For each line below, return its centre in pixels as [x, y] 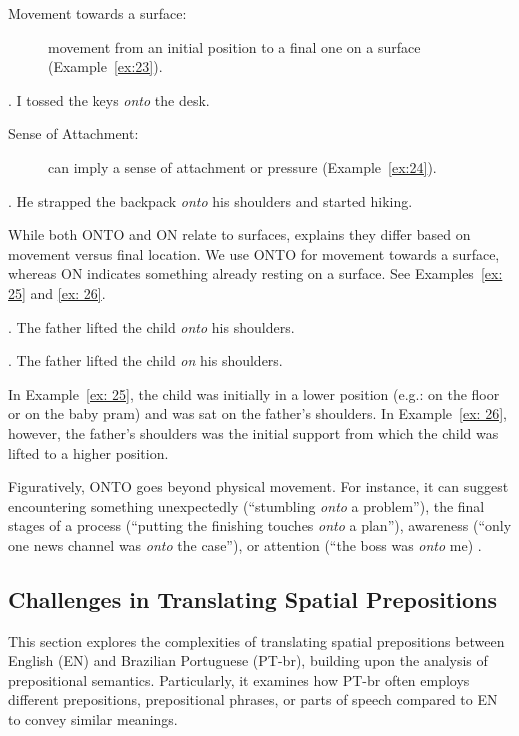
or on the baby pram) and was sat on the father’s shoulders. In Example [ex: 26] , [257, 413]
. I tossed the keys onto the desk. [109, 99]
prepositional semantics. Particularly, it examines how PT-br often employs [239, 679]
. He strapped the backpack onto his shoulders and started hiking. [210, 200]
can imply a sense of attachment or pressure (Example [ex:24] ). [242, 166]
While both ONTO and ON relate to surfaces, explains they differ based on [239, 234]
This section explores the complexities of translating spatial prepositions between [256, 640]
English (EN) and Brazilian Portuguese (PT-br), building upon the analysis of [248, 660]
